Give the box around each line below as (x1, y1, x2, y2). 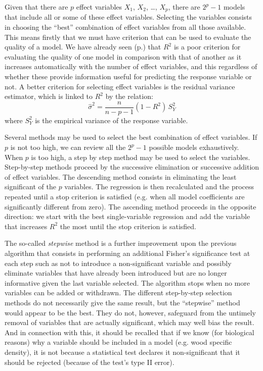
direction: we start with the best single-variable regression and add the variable (5, 211, 250, 222)
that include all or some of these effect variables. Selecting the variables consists (5, 12, 252, 22)
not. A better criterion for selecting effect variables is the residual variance (5, 81, 235, 91)
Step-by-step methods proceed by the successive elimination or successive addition (5, 162, 259, 172)
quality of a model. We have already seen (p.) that (5, 41, 161, 52)
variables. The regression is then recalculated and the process (64, 181, 254, 192)
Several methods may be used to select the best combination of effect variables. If (5, 132, 257, 142)
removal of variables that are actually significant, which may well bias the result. (5, 317, 254, 328)
